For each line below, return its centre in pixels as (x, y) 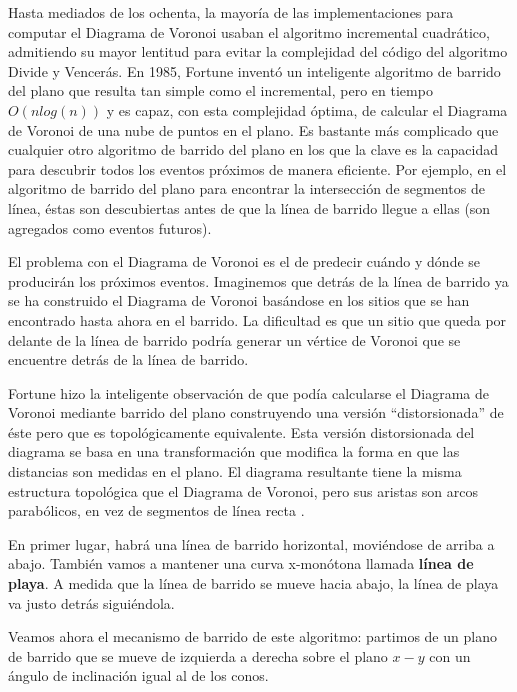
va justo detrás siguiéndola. (91, 602)
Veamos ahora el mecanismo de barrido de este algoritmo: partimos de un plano (252, 636)
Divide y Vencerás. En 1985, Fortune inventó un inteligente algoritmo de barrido (254, 70)
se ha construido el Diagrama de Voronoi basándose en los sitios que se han (239, 300)
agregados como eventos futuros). (110, 227)
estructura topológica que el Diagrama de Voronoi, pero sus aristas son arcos (243, 490)
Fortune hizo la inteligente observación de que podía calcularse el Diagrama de (248, 392)
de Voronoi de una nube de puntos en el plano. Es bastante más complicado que (253, 129)
